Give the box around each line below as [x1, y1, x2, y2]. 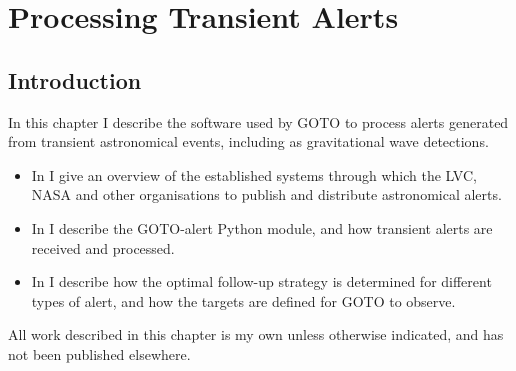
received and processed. [31, 237, 175, 258]
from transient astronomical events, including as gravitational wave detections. [8, 131, 489, 152]
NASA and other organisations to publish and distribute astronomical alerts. [31, 184, 502, 205]
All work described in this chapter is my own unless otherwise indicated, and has [8, 324, 504, 345]
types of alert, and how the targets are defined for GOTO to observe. [31, 290, 456, 311]
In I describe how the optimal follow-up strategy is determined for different [31, 271, 492, 292]
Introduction [8, 64, 142, 95]
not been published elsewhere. [8, 343, 191, 364]
